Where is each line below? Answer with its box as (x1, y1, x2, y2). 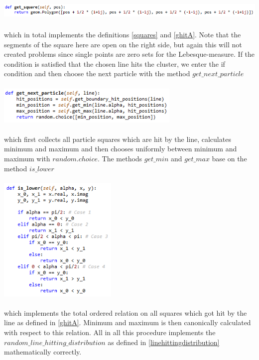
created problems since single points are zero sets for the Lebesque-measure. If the (4, 49, 255, 59)
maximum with (4, 153, 50, 163)
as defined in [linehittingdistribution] (108, 337, 220, 347)
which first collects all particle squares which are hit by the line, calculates (4, 133, 231, 144)
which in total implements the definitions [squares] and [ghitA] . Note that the (4, 29, 241, 40)
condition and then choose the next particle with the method (4, 68, 190, 79)
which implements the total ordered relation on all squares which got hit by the (4, 307, 247, 318)
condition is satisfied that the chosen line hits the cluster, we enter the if (4, 58, 225, 69)
